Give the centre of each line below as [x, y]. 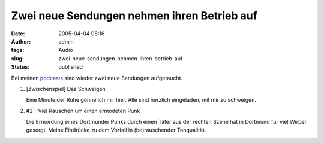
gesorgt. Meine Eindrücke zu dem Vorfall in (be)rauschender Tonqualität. [116, 130]
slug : [17, 58]
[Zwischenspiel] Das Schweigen [66, 89]
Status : [20, 67]
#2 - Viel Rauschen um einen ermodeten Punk [83, 111]
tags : [18, 50]
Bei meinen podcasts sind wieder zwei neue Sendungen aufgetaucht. [97, 78]
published [71, 67]
